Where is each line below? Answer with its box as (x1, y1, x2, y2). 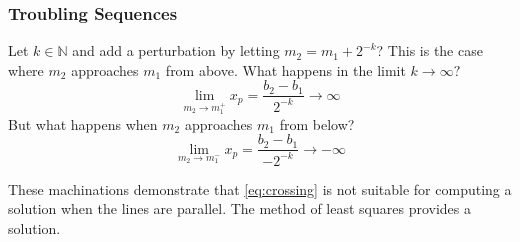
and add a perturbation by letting (72, 40, 280, 61)
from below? (279, 113, 355, 134)
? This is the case (376, 40, 483, 61)
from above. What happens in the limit (165, 59, 406, 80)
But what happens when (8, 113, 158, 134)
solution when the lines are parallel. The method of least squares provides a (8, 198, 471, 219)
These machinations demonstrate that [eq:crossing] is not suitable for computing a (8, 178, 512, 199)
